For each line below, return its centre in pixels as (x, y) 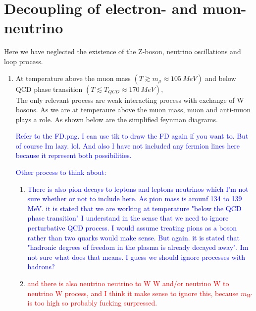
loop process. (24, 61)
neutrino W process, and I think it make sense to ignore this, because (133, 293)
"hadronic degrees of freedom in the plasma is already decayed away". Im (138, 247)
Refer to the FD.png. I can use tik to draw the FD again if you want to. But (132, 136)
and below (221, 78)
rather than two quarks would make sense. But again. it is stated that (134, 237)
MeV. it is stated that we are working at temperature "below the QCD (134, 208)
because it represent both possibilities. (74, 155)
